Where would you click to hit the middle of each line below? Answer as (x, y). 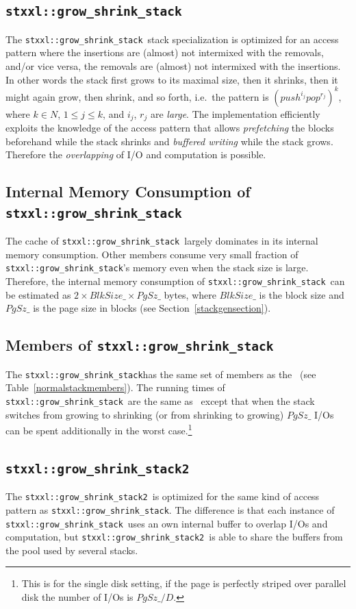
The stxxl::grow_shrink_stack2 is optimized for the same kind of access (163, 496)
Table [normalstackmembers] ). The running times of (115, 387)
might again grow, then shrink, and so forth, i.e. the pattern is (137, 96)
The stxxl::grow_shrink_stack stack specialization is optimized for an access (172, 39)
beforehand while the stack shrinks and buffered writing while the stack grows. (169, 141)
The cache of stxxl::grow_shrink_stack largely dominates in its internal (162, 241)
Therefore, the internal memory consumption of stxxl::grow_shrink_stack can (175, 281)
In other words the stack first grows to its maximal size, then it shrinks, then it (172, 79)
